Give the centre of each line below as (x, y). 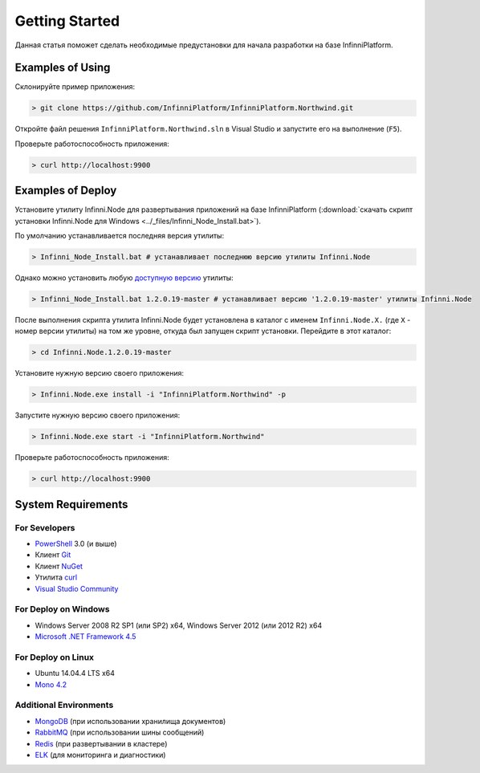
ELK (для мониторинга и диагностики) (100, 755)
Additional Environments (64, 705)
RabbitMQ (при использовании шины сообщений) (120, 732)
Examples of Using (63, 68)
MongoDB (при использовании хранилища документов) (130, 721)
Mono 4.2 (51, 684)
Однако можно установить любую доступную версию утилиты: (124, 278)
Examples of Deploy (66, 191)
